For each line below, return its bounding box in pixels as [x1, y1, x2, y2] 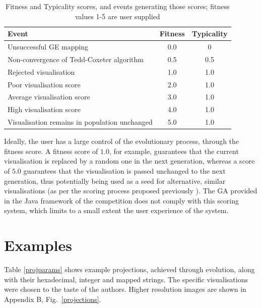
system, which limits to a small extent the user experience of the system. [4, 205, 229, 216]
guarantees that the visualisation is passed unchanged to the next [23, 165, 226, 176]
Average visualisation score [8, 91, 90, 102]
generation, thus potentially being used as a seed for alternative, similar [4, 175, 226, 186]
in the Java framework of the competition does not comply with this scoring [4, 195, 239, 206]
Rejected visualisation [8, 66, 75, 77]
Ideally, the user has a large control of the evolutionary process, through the [4, 136, 239, 146]
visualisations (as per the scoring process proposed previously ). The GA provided [4, 185, 257, 196]
